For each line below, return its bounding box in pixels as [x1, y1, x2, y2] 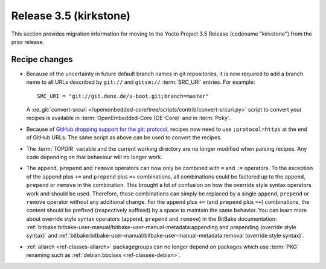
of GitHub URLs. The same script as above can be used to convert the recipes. [26, 134, 222, 141]
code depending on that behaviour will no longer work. [26, 153, 163, 160]
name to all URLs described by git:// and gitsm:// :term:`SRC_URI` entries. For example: [26, 78, 255, 86]
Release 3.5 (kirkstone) [11, 9, 131, 22]
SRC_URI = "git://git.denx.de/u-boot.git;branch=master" [37, 92, 209, 100]
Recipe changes [11, 54, 74, 65]
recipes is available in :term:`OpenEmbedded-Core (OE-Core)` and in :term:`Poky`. [26, 115, 231, 122]
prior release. [11, 38, 45, 45]
